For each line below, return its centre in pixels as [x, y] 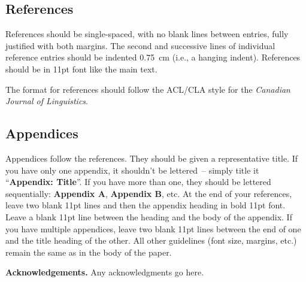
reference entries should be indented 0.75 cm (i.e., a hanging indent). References [153, 57]
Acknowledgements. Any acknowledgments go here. [105, 272]
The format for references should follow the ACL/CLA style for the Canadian [148, 89]
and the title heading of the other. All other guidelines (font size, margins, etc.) [151, 240]
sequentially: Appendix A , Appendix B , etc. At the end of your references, [149, 193]
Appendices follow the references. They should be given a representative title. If [152, 158]
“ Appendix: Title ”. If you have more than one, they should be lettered [138, 182]
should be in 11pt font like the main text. [81, 69]
